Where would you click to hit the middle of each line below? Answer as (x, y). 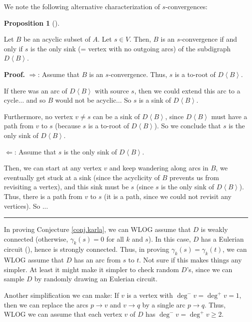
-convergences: (187, 6)
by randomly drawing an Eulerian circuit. (96, 279)
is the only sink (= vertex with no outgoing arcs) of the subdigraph (130, 48)
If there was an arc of (36, 90)
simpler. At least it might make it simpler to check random (92, 269)
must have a (229, 116)
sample (14, 279)
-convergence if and (209, 39)
